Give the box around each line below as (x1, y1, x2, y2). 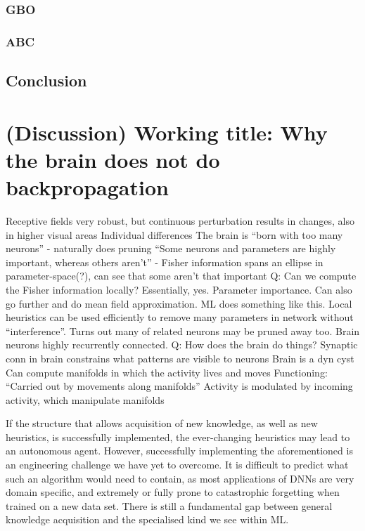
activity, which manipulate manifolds (6, 392, 165, 407)
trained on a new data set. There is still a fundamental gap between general (6, 498, 333, 513)
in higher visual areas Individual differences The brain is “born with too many (6, 227, 343, 242)
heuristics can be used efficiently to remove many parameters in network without (6, 310, 354, 324)
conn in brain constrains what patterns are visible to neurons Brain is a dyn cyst (6, 350, 354, 365)
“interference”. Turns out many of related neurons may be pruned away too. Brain (6, 323, 360, 338)
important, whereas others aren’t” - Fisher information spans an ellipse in (6, 254, 324, 269)
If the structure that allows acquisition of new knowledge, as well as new (6, 416, 318, 431)
